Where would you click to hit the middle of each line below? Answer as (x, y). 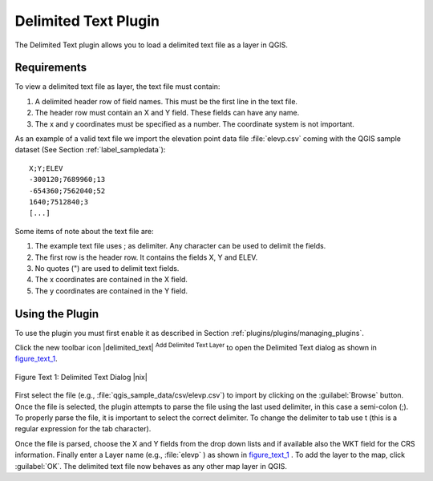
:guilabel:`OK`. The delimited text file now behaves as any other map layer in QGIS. (151, 466)
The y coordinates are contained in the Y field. (111, 291)
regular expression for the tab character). (83, 429)
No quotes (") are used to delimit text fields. (107, 268)
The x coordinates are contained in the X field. (111, 280)
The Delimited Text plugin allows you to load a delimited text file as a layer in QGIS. (152, 45)
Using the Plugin (57, 314)
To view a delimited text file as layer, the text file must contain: (117, 87)
